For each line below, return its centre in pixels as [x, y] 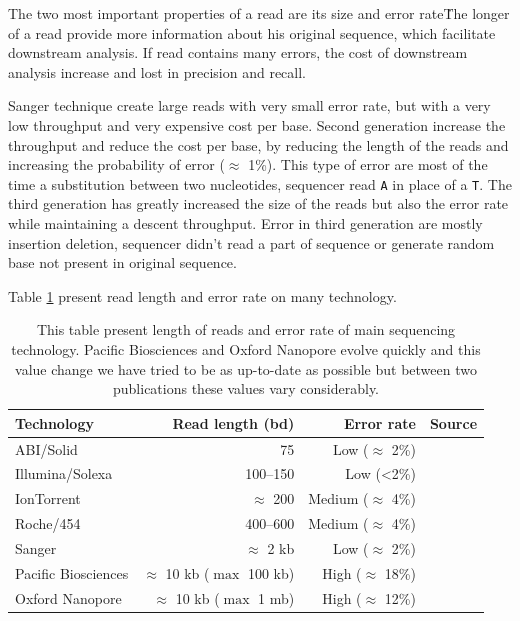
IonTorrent [48, 498]
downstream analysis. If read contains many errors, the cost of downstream [238, 52]
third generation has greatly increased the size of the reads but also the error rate [258, 203]
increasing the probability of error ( [116, 164]
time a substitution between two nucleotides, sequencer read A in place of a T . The [260, 183]
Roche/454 [48, 523]
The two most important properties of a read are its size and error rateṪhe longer [259, 13]
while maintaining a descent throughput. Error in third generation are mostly [245, 223]
